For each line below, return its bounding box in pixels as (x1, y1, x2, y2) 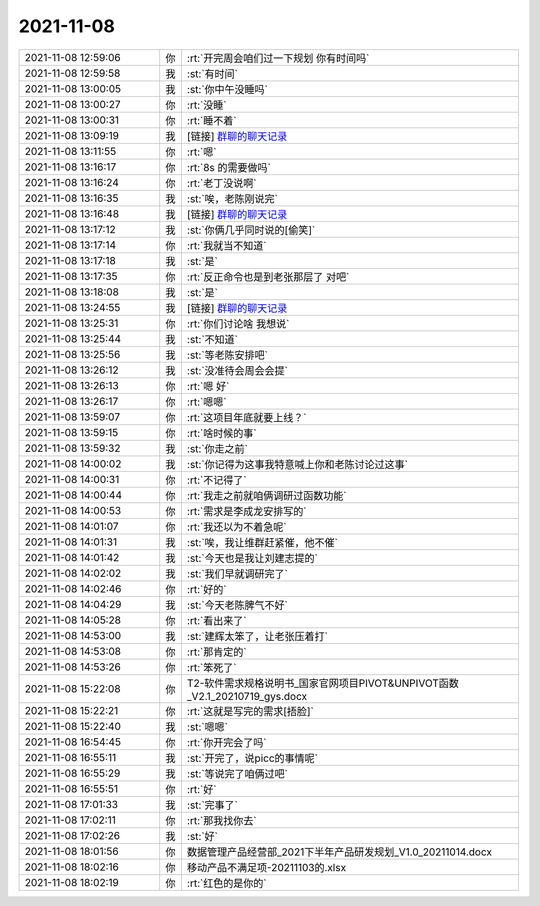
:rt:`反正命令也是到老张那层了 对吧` (186, 270, 350, 284)
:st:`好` (186, 829, 219, 843)
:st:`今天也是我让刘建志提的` (186, 551, 319, 565)
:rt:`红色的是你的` (186, 876, 267, 890)
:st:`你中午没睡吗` (186, 82, 269, 96)
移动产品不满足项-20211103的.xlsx (186, 860, 347, 874)
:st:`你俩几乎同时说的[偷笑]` (186, 223, 316, 237)
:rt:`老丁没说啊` (186, 176, 257, 190)
